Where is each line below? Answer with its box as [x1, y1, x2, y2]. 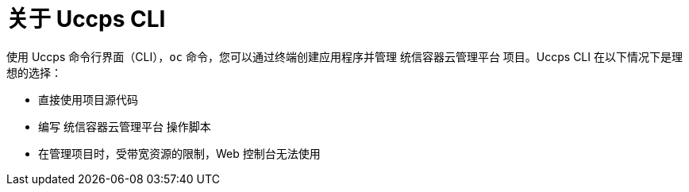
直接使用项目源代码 [38, 92, 138, 106]
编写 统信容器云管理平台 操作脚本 [38, 119, 211, 133]
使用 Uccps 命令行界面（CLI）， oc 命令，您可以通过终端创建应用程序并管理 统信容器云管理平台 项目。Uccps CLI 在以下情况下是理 [6, 49, 683, 63]
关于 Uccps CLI [6, 6, 166, 33]
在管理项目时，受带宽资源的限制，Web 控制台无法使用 [38, 146, 321, 160]
